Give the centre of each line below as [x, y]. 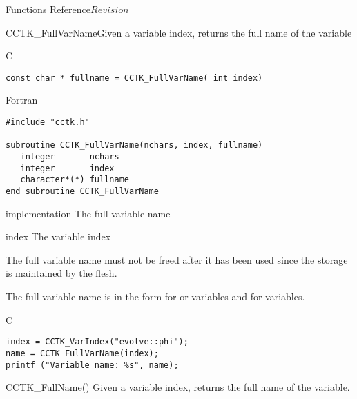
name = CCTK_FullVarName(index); [82, 353]
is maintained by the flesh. [61, 273]
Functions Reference [48, 9]
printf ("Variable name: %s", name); [92, 365]
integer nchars [70, 157]
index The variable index [58, 236]
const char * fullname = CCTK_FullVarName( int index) [134, 78]
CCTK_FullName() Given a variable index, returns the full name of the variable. [178, 387]
